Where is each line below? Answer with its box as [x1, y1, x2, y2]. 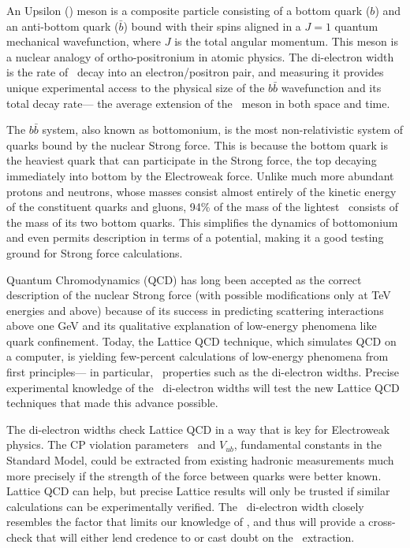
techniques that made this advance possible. [6, 394, 218, 411]
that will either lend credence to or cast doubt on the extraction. [35, 529, 355, 545]
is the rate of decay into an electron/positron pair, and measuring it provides [6, 64, 384, 80]
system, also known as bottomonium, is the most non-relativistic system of [42, 121, 404, 138]
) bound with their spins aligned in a [123, 17, 301, 34]
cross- [368, 513, 396, 530]
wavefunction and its [281, 79, 382, 95]
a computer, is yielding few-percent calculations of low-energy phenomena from [6, 348, 389, 365]
